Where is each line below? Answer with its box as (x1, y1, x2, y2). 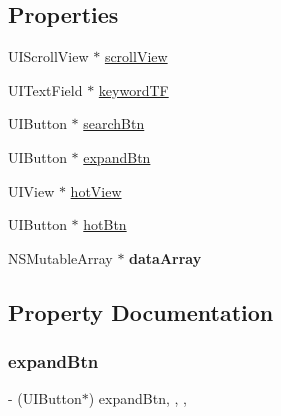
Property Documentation (8, 296, 274, 327)
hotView (70, 180, 122, 201)
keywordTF (98, 79, 169, 100)
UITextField (8, 79, 83, 100)
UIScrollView (8, 46, 89, 67)
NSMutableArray (8, 247, 113, 268)
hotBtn (83, 214, 127, 235)
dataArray (129, 247, 202, 268)
